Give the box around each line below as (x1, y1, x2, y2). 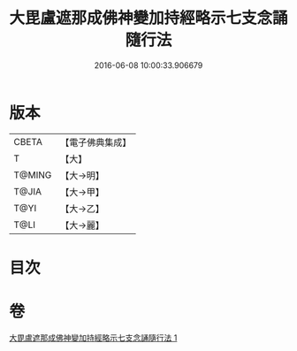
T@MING (13, 169, 52, 181)
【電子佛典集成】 (60, 136, 132, 149)
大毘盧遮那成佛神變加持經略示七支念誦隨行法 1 (9, 332, 178, 343)
